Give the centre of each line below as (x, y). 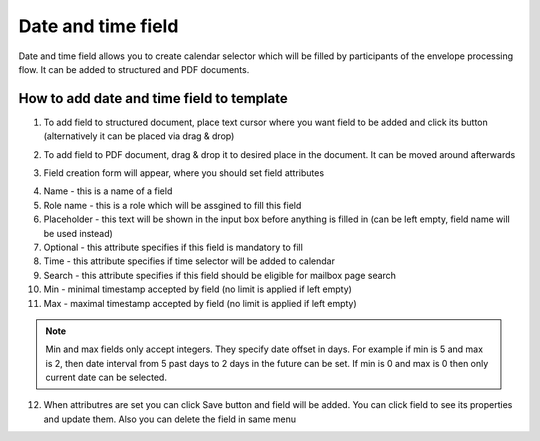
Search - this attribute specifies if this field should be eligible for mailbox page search (220, 275)
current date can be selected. (106, 377)
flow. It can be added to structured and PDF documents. (134, 69)
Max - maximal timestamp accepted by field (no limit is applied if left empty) (200, 303)
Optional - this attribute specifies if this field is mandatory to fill (173, 247)
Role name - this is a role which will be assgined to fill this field (172, 205)
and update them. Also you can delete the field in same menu (170, 419)
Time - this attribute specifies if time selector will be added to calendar (189, 261)
